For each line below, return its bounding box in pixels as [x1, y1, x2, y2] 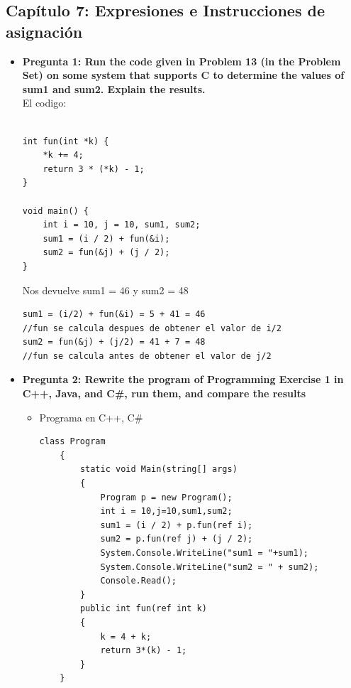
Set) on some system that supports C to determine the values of [22, 68, 345, 82]
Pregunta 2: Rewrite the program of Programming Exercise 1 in [22, 372, 344, 387]
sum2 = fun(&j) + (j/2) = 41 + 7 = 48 [22, 337, 206, 348]
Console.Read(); [100, 576, 177, 586]
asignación [6, 20, 83, 42]
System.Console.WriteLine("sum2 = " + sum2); [100, 561, 319, 572]
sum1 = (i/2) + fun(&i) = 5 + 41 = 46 [22, 309, 206, 320]
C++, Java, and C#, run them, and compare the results [22, 386, 306, 401]
